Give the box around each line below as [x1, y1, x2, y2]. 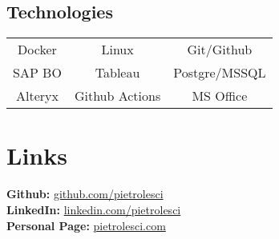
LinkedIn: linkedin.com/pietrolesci [6, 201, 181, 217]
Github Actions [74, 86, 161, 106]
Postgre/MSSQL [173, 63, 266, 82]
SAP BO [13, 63, 62, 82]
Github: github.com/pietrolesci [6, 185, 164, 202]
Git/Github [187, 40, 253, 59]
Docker [18, 40, 57, 59]
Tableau [95, 63, 140, 82]
